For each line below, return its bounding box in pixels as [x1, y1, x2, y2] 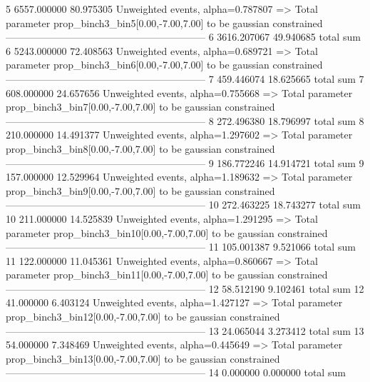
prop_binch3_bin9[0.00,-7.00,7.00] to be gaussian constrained [6, 183, 275, 198]
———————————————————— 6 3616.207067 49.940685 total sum [6, 29, 361, 44]
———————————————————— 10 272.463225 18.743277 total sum [6, 197, 361, 212]
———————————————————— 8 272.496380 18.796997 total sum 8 [6, 113, 364, 128]
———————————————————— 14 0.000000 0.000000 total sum [6, 365, 346, 380]
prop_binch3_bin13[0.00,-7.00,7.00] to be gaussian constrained [6, 351, 280, 366]
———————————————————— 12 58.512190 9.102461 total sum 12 [6, 281, 364, 296]
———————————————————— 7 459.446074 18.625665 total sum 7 [6, 71, 364, 86]
